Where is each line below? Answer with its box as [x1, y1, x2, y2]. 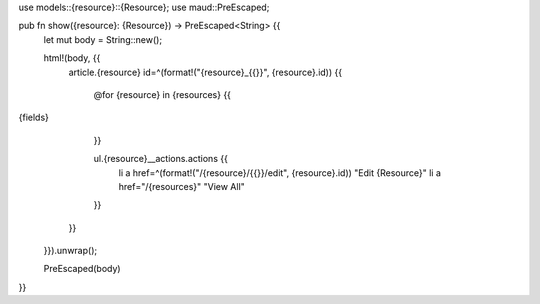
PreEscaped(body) [43, 263, 121, 275]
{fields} [18, 111, 50, 124]
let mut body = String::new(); [43, 33, 163, 45]
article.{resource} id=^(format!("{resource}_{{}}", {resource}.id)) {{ [68, 66, 343, 78]
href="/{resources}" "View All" [118, 180, 245, 192]
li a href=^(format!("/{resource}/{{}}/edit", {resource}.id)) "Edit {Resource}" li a [118, 166, 442, 179]
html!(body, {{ [43, 52, 101, 64]
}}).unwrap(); [43, 245, 98, 257]
